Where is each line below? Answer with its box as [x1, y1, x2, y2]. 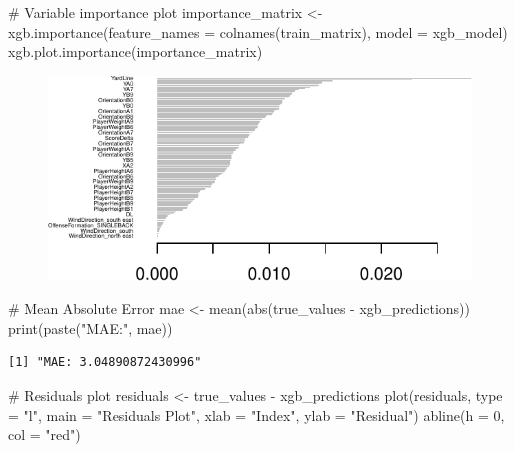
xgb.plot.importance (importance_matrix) [8, 41, 263, 62]
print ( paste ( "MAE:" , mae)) [8, 317, 173, 338]
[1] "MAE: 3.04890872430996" [8, 355, 202, 370]
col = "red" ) [8, 424, 81, 445]
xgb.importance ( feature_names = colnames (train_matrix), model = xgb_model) [8, 21, 508, 42]
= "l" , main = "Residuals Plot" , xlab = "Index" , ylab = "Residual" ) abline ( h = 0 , [8, 404, 505, 425]
